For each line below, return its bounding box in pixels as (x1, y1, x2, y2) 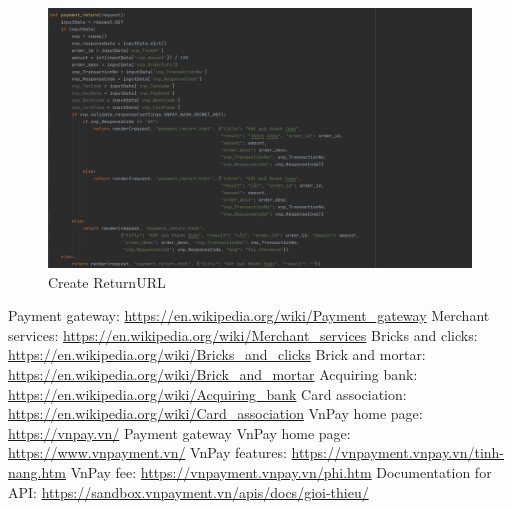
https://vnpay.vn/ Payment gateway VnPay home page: (8, 422, 351, 443)
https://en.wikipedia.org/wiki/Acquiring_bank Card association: (8, 383, 407, 404)
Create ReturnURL (48, 271, 166, 292)
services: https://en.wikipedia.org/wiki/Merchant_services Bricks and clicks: (8, 324, 478, 345)
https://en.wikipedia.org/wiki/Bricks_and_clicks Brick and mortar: (8, 344, 426, 365)
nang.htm (8, 461, 66, 482)
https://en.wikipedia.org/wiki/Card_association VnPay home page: (8, 403, 423, 424)
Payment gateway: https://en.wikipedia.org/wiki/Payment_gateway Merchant (8, 305, 490, 326)
